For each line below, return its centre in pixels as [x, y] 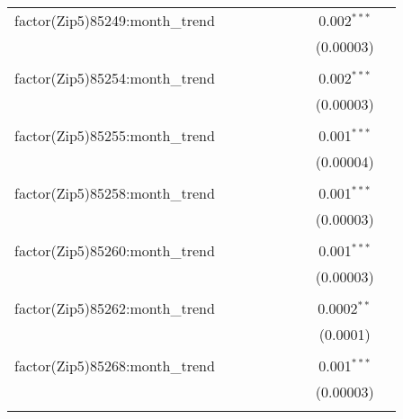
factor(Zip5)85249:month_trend [115, 20]
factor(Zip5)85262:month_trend [115, 308]
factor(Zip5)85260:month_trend [115, 250]
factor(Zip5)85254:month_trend [115, 78]
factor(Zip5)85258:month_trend [115, 193]
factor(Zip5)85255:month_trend [115, 135]
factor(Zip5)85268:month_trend [115, 366]
